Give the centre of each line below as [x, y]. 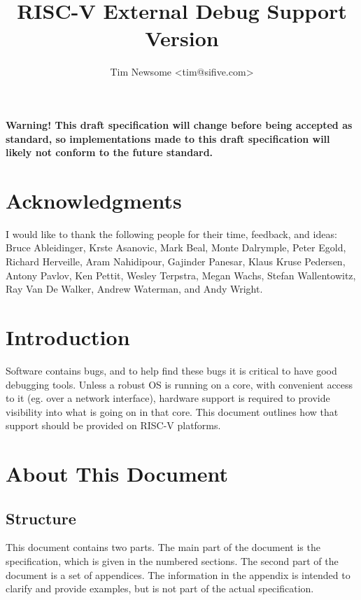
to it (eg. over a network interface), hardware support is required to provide [168, 398]
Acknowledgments [94, 200]
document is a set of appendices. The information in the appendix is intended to [178, 574]
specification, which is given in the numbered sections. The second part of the [172, 561]
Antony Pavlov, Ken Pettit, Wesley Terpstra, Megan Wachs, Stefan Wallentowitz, [181, 275]
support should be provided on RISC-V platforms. [113, 425]
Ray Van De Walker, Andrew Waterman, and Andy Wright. [134, 289]
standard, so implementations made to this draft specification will [168, 138]
